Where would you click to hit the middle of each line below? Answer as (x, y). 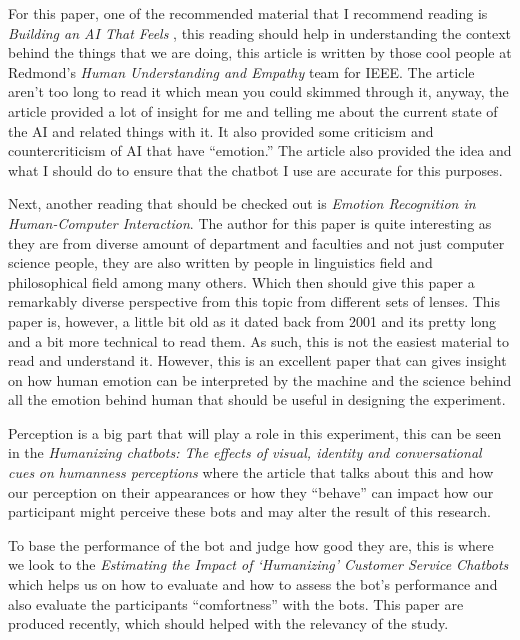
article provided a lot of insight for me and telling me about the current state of (253, 110)
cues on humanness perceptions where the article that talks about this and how (251, 472)
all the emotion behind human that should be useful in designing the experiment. (257, 399)
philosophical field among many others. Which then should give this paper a (241, 281)
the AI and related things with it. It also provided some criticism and (221, 130)
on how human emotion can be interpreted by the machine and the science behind (260, 379)
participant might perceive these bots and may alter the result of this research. (249, 511)
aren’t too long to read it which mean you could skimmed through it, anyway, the (258, 91)
